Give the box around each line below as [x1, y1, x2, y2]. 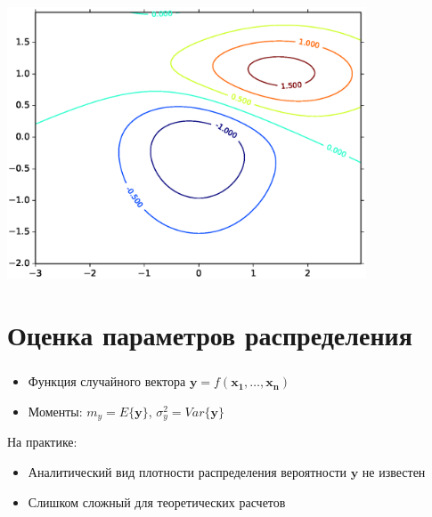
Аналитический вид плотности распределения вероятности [28, 462, 346, 481]
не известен [362, 462, 426, 481]
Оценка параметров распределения [7, 317, 412, 353]
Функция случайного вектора [28, 372, 186, 391]
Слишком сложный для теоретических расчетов [28, 492, 286, 511]
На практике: [7, 432, 77, 451]
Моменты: [28, 401, 83, 420]
